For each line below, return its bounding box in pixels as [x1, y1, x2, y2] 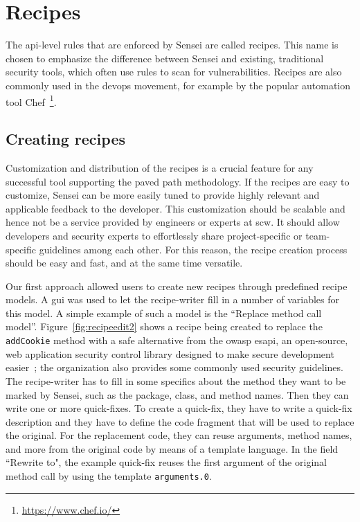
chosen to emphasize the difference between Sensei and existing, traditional [6, 51, 324, 65]
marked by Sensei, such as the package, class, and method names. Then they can [6, 387, 349, 402]
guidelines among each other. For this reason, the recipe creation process [39, 242, 348, 256]
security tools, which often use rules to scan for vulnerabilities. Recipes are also [6, 64, 342, 79]
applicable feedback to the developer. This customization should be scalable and [6, 201, 345, 215]
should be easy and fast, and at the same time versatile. [6, 255, 243, 270]
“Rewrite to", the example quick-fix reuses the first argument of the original [6, 455, 327, 469]
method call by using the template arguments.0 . [6, 469, 212, 483]
